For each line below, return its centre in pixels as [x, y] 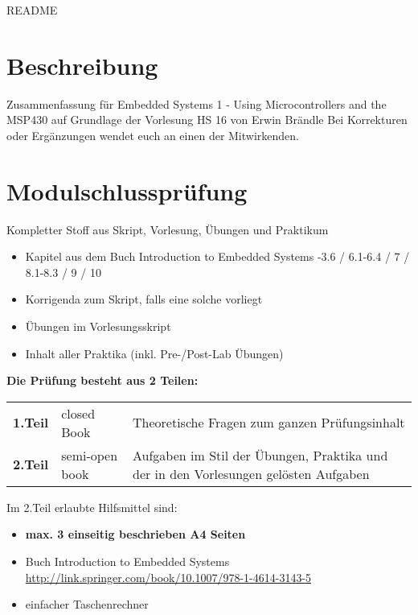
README [32, 10]
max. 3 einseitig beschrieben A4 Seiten [135, 534]
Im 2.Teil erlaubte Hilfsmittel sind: [92, 507]
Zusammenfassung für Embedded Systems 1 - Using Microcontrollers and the [197, 103]
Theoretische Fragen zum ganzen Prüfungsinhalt [269, 423]
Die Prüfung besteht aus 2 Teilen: [102, 380]
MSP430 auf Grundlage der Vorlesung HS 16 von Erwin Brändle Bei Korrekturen [207, 120]
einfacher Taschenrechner [87, 604]
